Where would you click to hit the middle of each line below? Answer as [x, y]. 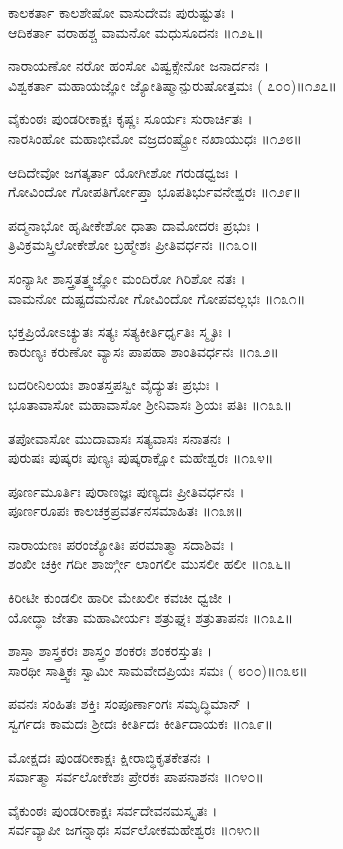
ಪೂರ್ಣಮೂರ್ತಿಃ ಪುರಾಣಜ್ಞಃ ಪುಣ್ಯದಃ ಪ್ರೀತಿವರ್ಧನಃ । [126, 490]
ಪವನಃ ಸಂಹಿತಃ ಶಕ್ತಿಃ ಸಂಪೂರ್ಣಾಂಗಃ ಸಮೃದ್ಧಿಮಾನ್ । [129, 703]
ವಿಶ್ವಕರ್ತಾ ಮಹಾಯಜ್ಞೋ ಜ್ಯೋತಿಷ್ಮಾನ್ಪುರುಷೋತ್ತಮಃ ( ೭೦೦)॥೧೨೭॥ [172, 84]
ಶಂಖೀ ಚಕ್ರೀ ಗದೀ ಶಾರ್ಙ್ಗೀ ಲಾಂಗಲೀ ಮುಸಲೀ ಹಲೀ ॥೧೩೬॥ [150, 563]
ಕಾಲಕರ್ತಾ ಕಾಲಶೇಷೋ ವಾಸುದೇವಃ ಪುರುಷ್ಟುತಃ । [121, 12]
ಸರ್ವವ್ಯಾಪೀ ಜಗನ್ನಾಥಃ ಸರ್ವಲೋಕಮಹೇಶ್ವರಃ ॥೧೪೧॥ [134, 829]
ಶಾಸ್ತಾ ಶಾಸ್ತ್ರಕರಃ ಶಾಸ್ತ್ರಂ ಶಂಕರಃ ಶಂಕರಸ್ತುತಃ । [110, 650]
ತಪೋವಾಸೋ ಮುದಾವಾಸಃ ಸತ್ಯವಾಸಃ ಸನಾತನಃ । [120, 437]
